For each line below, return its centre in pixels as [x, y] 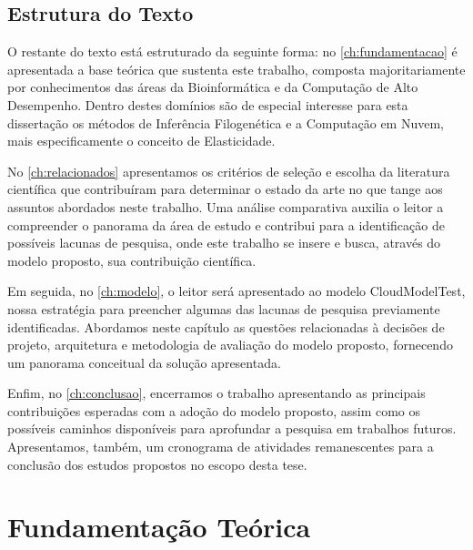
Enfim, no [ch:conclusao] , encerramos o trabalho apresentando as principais [216, 393]
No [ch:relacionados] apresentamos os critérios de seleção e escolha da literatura [229, 171]
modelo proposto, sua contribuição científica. [132, 260]
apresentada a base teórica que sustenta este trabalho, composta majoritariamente [236, 69]
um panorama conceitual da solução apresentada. [144, 362]
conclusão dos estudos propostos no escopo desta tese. [157, 464]
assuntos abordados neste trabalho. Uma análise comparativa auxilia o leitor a [226, 206]
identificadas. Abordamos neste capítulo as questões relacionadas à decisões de [226, 326]
